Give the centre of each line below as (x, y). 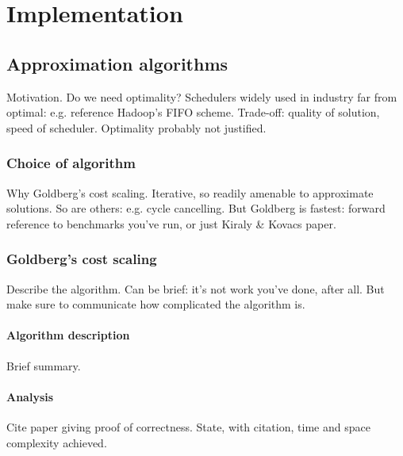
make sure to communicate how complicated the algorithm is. (156, 304)
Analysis (30, 396)
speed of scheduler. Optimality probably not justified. (136, 127)
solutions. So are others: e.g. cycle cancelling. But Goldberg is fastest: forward (196, 208)
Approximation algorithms (117, 63)
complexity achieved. (57, 442)
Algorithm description (68, 335)
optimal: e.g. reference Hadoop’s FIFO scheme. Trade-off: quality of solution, (193, 112)
